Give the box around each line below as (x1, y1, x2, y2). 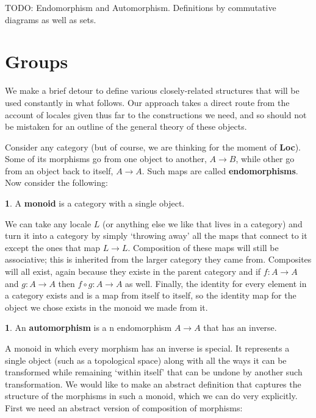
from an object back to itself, (5, 164, 113, 177)
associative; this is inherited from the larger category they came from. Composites (5, 253, 312, 266)
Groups (5, 49, 68, 74)
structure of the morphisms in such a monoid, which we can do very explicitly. (5, 389, 298, 402)
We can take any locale (5, 217, 92, 230)
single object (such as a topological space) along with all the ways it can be (5, 353, 287, 366)
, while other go (235, 152, 295, 165)
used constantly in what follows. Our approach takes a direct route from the (5, 96, 290, 108)
